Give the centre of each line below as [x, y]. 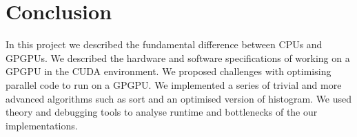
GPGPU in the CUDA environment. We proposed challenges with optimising [169, 71]
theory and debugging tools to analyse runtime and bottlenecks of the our [162, 112]
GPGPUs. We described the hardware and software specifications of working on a [178, 57]
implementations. [42, 125]
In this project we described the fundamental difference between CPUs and [164, 44]
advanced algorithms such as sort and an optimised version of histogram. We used [179, 98]
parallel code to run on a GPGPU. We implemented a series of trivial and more [174, 84]
